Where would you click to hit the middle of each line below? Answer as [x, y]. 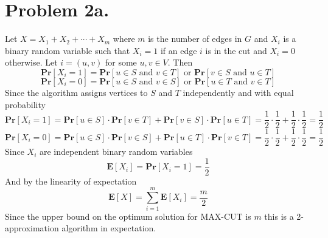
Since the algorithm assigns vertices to [76, 92]
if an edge [179, 50]
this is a [279, 216]
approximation [32, 228]
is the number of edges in [195, 39]
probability [25, 104]
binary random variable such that [68, 50]
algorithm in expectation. [109, 228]
